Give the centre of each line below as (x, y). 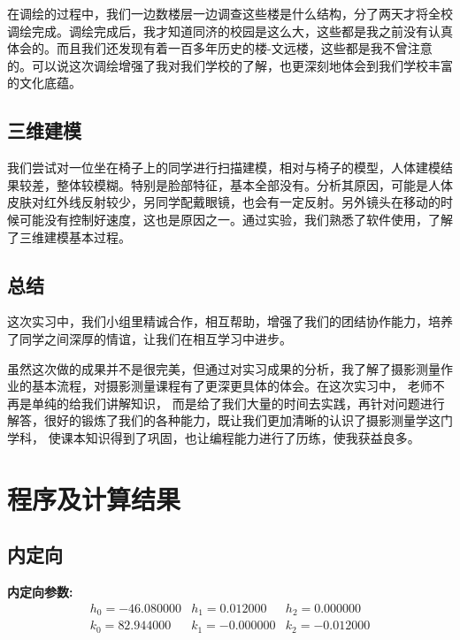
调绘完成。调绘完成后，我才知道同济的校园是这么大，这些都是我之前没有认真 (230, 30)
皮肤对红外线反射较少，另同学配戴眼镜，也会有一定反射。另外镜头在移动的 (224, 202)
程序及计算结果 (94, 498)
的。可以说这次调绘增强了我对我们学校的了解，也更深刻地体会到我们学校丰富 (230, 65)
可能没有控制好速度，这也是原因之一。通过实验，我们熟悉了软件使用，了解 (236, 219)
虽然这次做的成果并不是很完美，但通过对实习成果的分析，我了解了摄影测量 (224, 368)
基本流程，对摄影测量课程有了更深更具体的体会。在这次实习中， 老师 (232, 386)
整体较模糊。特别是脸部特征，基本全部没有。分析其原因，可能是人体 (254, 184)
